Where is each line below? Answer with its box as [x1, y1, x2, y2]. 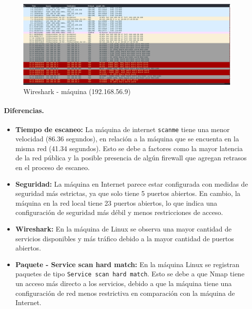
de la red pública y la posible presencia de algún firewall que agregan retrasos [15, 153, 247, 163]
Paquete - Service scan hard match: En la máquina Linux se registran [15, 259, 239, 269]
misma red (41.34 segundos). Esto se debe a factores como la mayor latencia [15, 143, 243, 153]
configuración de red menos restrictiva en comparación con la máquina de [15, 288, 235, 298]
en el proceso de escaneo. [15, 162, 90, 173]
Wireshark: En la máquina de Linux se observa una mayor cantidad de [15, 224, 232, 234]
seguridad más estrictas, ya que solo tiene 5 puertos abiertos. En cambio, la [15, 188, 241, 198]
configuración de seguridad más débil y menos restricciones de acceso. [15, 207, 223, 217]
